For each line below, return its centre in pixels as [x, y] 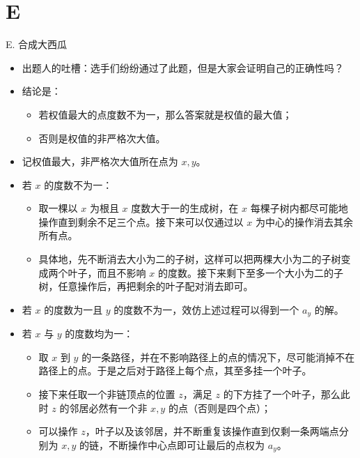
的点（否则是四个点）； [219, 407]
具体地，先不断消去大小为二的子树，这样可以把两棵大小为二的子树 [190, 259]
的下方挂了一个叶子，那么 [282, 394]
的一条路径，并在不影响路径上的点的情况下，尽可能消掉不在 [218, 357]
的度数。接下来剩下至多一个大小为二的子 [250, 272]
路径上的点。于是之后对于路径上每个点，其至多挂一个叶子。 [175, 371]
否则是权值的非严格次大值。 [102, 138]
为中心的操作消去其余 [304, 221]
